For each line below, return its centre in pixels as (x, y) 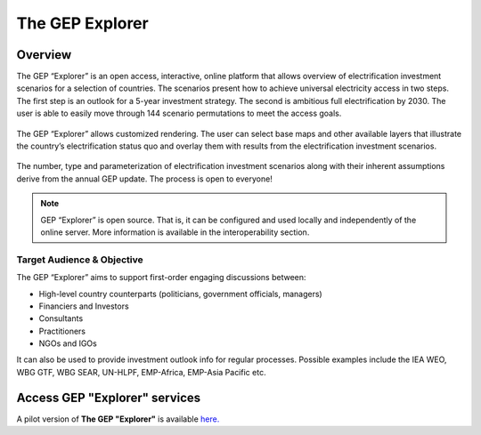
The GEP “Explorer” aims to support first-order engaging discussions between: (161, 278)
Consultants (61, 318)
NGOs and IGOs (68, 343)
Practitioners (62, 331)
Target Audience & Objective (80, 260)
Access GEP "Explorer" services (109, 397)
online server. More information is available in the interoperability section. (175, 232)
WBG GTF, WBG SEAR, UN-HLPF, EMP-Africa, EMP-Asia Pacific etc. (141, 372)
